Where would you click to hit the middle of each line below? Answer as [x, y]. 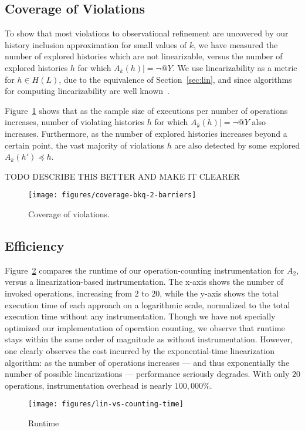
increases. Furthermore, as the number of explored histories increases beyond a [146, 133]
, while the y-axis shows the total [219, 293]
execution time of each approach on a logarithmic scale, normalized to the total [148, 304]
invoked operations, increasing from [68, 293]
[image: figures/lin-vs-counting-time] [106, 404]
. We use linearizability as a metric [235, 67]
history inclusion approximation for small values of [96, 44]
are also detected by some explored [237, 145]
